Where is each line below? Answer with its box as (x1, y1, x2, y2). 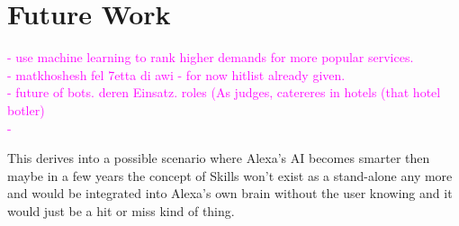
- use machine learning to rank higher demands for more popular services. (7, 48, 414, 67)
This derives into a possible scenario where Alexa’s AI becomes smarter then (7, 149, 430, 167)
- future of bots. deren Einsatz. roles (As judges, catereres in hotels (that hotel (7, 83, 441, 102)
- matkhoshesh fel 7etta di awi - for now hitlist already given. (7, 65, 346, 84)
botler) (7, 100, 45, 119)
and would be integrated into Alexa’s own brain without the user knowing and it (7, 184, 453, 203)
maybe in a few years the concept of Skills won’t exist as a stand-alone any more (7, 166, 453, 185)
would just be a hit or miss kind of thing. (7, 201, 235, 220)
